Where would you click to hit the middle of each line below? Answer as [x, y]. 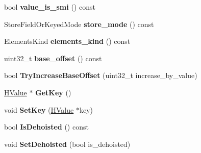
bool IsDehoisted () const [46, 127]
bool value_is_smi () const [50, 7]
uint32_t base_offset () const [53, 58]
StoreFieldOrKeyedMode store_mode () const [79, 24]
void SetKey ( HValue [39, 109]
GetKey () [53, 92]
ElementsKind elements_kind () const [67, 41]
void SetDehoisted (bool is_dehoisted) [67, 144]
